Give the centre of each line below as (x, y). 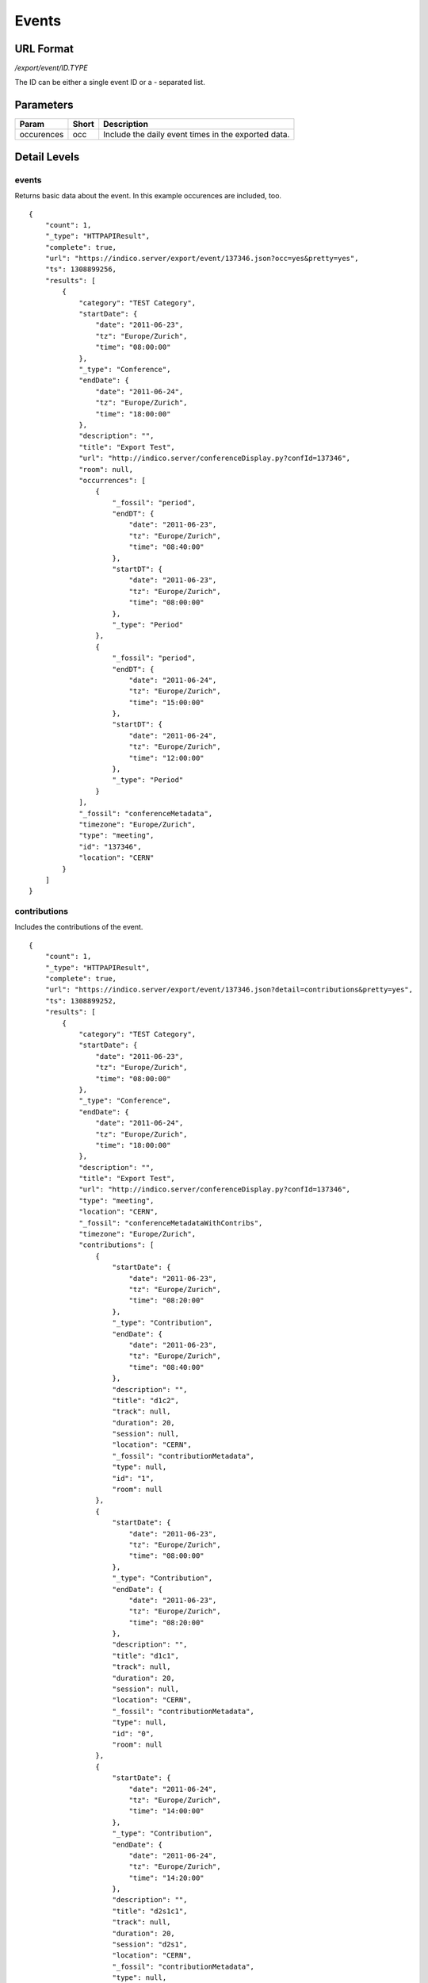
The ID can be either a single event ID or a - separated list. (110, 82)
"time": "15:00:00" (167, 702)
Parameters (44, 105)
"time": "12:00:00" (167, 758)
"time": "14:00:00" (167, 1811)
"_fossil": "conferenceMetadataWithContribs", (171, 1223)
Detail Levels (47, 157)
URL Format (44, 49)
